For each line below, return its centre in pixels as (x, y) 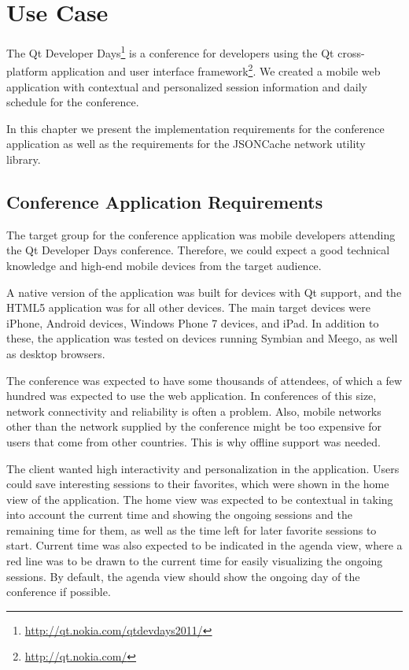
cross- (351, 52)
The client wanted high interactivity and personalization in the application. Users (203, 468)
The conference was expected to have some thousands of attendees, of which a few (204, 380)
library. (24, 159)
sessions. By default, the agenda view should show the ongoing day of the (183, 576)
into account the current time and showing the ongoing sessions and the (179, 515)
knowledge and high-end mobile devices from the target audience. (164, 265)
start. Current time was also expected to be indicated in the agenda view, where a (204, 545)
